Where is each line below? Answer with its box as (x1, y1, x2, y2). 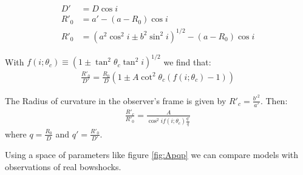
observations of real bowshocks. (5, 160, 121, 173)
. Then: (260, 94, 288, 107)
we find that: (163, 55, 211, 68)
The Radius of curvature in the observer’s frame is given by (5, 94, 226, 107)
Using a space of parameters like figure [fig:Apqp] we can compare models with (5, 148, 299, 160)
